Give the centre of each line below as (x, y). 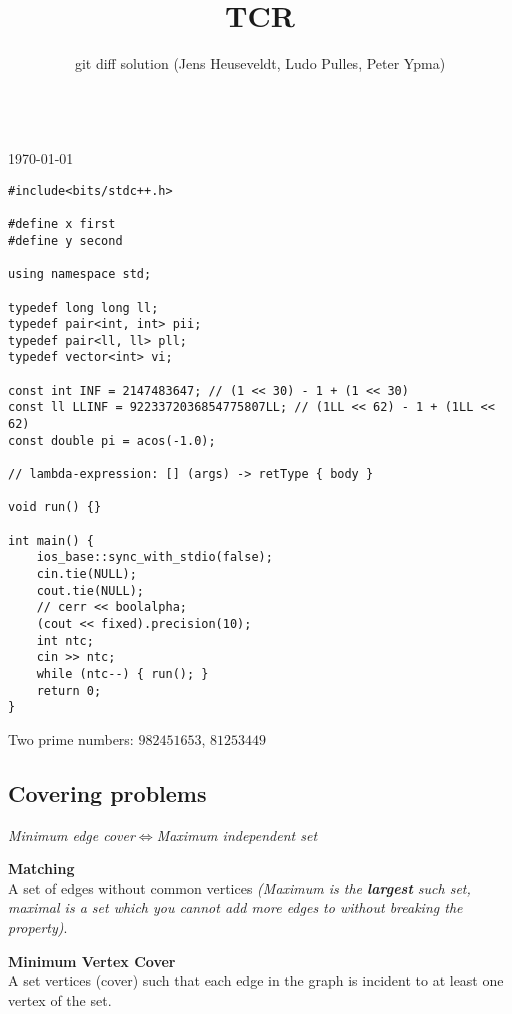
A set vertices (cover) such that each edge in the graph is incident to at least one (256, 980)
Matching (41, 868)
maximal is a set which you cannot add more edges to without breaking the (235, 907)
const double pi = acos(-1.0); (112, 440)
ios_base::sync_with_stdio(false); (154, 557)
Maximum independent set (237, 834)
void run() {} (55, 507)
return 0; (69, 690)
